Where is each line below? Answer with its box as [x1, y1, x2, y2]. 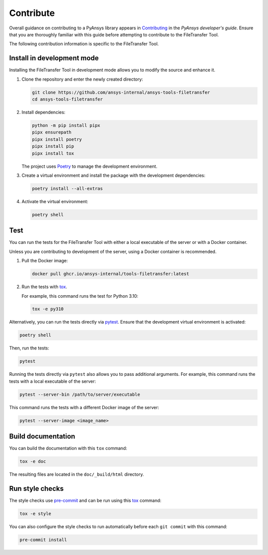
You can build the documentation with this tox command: [9, 445, 128, 451]
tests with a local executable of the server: [9, 378, 96, 384]
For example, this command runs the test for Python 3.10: [21, 293, 138, 299]
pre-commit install [19, 537, 67, 543]
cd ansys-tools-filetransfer [32, 97, 103, 102]
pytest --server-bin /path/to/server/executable [19, 391, 140, 397]
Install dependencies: [21, 109, 66, 115]
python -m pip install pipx [32, 122, 100, 128]
